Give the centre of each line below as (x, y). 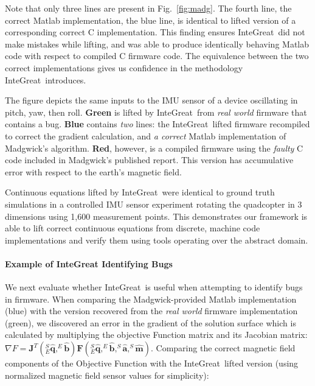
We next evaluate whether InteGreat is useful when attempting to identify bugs (154, 287)
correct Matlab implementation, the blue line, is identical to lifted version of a (151, 20)
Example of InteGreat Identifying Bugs (89, 263)
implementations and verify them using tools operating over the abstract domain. (157, 240)
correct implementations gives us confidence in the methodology (124, 67)
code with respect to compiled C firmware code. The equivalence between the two (157, 56)
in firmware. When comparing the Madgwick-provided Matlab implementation (151, 299)
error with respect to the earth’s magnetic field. (93, 171)
